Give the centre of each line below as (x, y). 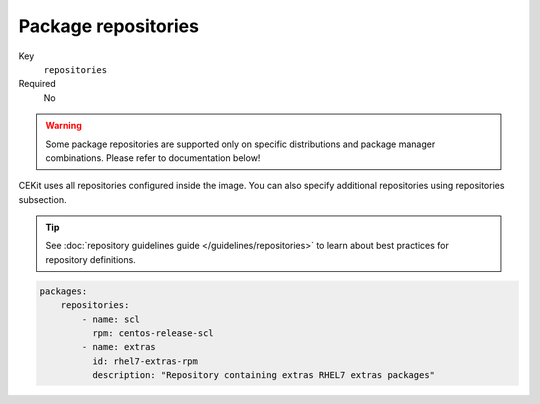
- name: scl (110, 319)
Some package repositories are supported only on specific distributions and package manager (240, 144)
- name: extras (119, 347)
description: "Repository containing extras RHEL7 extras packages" (263, 375)
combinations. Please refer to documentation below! (153, 157)
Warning (63, 126)
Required (37, 84)
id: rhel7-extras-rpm (145, 361)
